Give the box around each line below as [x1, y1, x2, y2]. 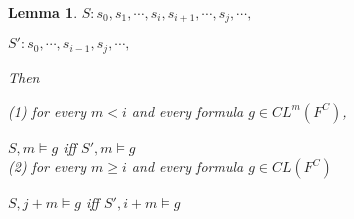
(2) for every [8, 156, 87, 177]
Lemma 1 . [8, 2, 78, 22]
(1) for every [8, 100, 87, 121]
